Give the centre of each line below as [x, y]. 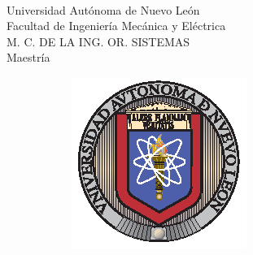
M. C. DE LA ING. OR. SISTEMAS [98, 41]
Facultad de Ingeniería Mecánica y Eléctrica [116, 26]
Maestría [28, 57]
